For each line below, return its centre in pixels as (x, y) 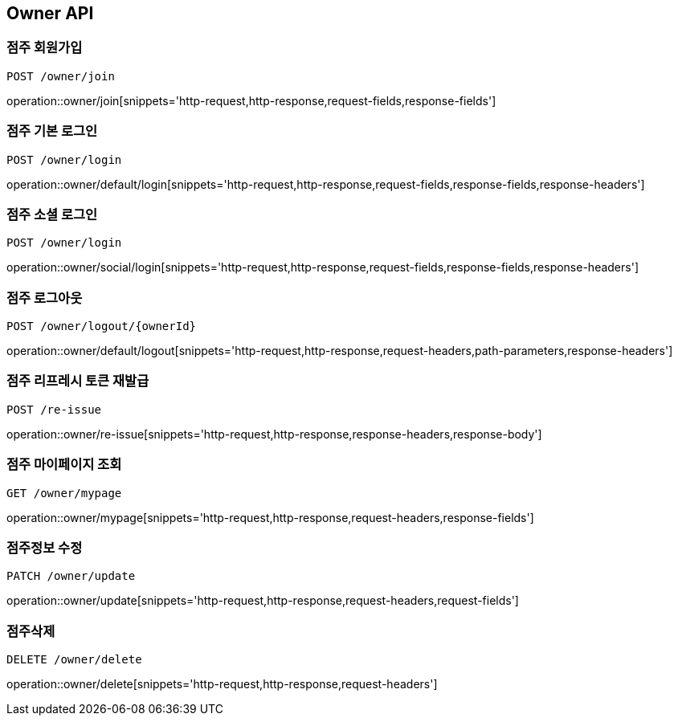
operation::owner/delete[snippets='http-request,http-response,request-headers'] (222, 684)
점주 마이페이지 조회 (64, 465)
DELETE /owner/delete (74, 660)
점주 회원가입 (45, 48)
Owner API (50, 13)
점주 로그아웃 (45, 298)
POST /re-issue (54, 409)
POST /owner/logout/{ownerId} (102, 326)
